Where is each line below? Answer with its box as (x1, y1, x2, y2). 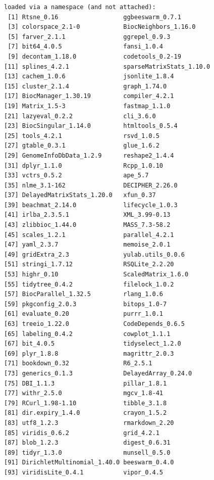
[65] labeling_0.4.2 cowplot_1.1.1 (4, 330, 171, 338)
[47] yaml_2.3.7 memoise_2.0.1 (4, 241, 171, 249)
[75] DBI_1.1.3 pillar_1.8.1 (4, 379, 167, 387)
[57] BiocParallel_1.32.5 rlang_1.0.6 (4, 291, 163, 298)
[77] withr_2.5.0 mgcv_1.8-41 (4, 390, 163, 397)
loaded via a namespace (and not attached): (4, 4, 156, 11)
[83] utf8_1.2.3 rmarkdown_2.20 (4, 419, 174, 426)
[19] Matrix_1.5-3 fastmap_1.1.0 (4, 102, 171, 110)
